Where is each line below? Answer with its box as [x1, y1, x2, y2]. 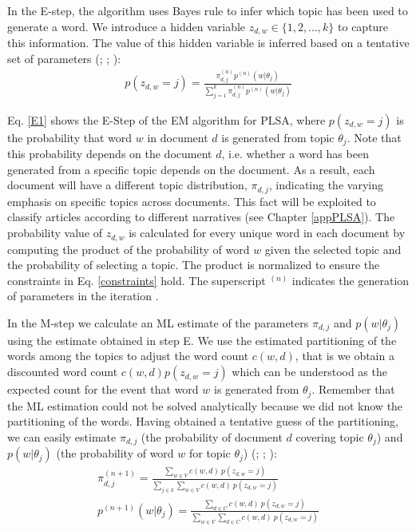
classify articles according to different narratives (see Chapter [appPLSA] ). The [7, 208, 395, 225]
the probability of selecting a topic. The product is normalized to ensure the [7, 256, 380, 273]
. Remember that [311, 381, 395, 398]
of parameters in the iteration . [7, 287, 159, 304]
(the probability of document [141, 428, 283, 445]
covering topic [295, 428, 364, 445]
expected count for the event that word [7, 381, 199, 398]
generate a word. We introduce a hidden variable [7, 18, 246, 34]
